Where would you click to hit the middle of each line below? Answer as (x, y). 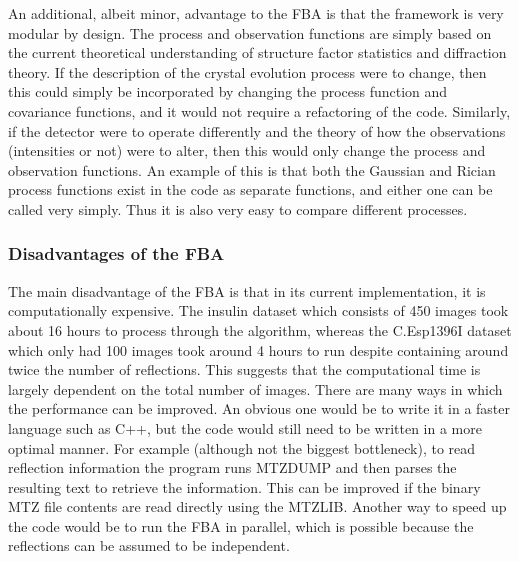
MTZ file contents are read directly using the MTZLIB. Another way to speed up (257, 506)
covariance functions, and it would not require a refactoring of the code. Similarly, (259, 110)
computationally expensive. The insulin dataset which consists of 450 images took (258, 310)
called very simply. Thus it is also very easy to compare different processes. (238, 208)
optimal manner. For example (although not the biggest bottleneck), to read (242, 447)
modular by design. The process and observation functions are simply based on (250, 32)
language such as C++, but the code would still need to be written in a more (245, 427)
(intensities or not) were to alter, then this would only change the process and (247, 150)
